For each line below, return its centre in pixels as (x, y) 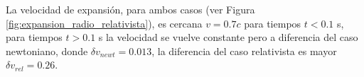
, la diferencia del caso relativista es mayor (244, 51)
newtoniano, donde (47, 51)
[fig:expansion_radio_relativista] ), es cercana (104, 23)
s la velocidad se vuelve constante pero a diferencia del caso (228, 37)
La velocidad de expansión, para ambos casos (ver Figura (130, 9)
